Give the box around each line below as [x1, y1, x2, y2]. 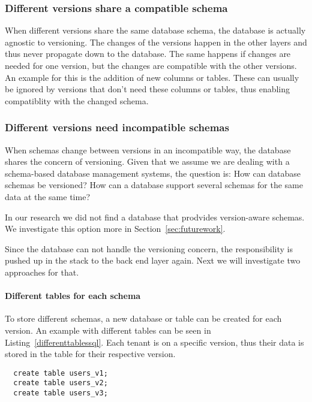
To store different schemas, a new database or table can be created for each [5, 312, 282, 325]
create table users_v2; [13, 379, 108, 388]
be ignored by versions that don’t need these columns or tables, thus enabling [5, 83, 290, 95]
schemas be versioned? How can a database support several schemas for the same [5, 179, 303, 191]
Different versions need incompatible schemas [5, 120, 229, 135]
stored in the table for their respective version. [5, 347, 176, 360]
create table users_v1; [13, 368, 108, 377]
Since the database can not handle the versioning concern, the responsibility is [5, 242, 293, 255]
